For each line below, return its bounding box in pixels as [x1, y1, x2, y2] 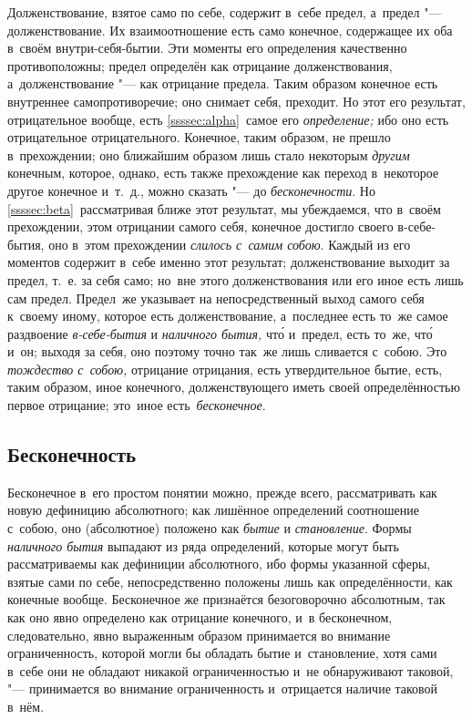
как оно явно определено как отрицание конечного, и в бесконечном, [7, 608, 393, 627]
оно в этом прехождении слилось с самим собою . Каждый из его [48, 234, 411, 253]
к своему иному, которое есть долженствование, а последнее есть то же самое [7, 306, 448, 325]
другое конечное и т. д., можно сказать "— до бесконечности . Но [7, 180, 375, 200]
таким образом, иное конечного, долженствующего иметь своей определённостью [7, 377, 460, 396]
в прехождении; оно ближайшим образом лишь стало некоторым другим [7, 145, 410, 164]
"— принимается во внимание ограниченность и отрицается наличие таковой [7, 679, 438, 698]
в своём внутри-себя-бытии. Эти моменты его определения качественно [7, 38, 407, 57]
